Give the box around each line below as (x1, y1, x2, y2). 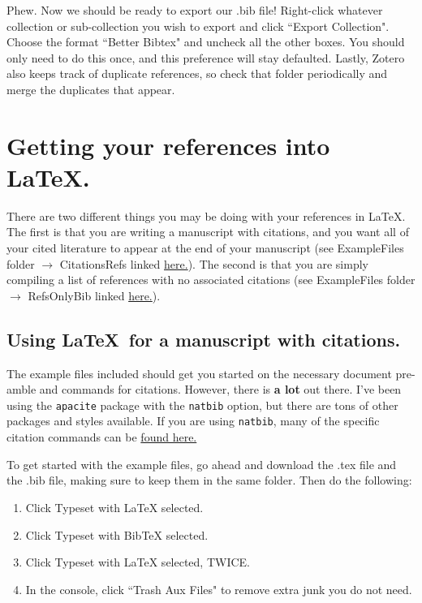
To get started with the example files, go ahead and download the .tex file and (6, 455, 397, 472)
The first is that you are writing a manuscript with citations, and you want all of (6, 223, 409, 240)
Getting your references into (6, 128, 330, 162)
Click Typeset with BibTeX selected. (25, 526, 209, 543)
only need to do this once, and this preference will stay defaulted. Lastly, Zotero (6, 49, 405, 66)
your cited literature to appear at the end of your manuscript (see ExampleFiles (6, 239, 404, 256)
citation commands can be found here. (6, 429, 197, 446)
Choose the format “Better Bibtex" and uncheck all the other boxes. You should (6, 33, 405, 50)
